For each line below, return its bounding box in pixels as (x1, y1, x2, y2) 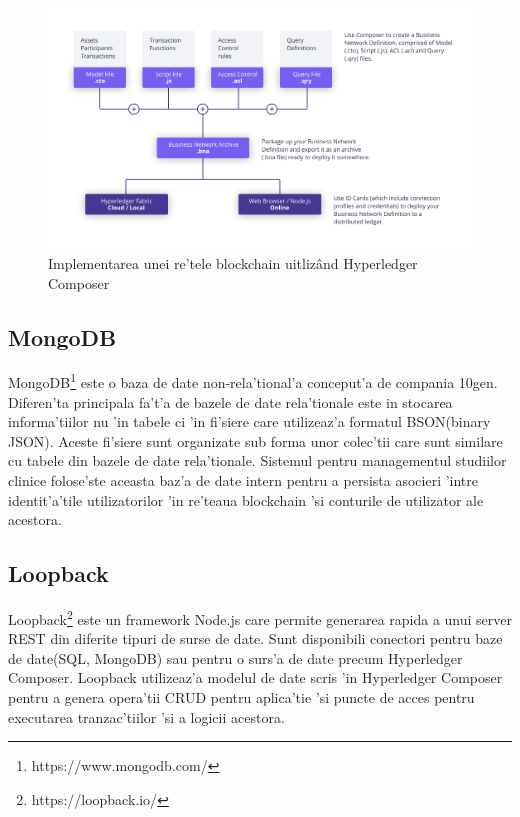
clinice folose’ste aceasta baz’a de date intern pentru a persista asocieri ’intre (8, 470, 479, 490)
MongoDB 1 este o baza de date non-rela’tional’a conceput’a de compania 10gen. (8, 369, 498, 393)
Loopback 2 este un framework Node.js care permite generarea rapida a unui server (8, 605, 513, 629)
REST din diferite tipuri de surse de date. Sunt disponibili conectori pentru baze (8, 628, 503, 649)
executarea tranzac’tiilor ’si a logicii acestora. (8, 706, 285, 727)
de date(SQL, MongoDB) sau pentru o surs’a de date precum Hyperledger (8, 647, 463, 668)
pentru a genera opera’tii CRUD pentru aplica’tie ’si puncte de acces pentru (8, 687, 475, 708)
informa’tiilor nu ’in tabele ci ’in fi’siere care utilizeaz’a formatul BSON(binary (8, 411, 491, 432)
